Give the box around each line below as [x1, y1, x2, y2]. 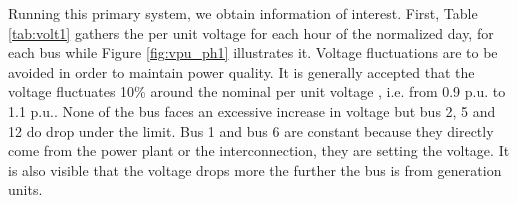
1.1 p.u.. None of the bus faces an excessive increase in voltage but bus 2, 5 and [8, 100, 496, 121]
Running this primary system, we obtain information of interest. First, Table [8, 3, 478, 23]
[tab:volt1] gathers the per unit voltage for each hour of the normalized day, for [8, 22, 494, 43]
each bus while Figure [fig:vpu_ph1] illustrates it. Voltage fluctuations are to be [8, 42, 498, 63]
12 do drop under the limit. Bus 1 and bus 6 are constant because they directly [8, 120, 494, 141]
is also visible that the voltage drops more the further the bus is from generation [8, 159, 502, 180]
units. [8, 179, 43, 200]
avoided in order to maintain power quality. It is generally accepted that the [8, 61, 475, 82]
